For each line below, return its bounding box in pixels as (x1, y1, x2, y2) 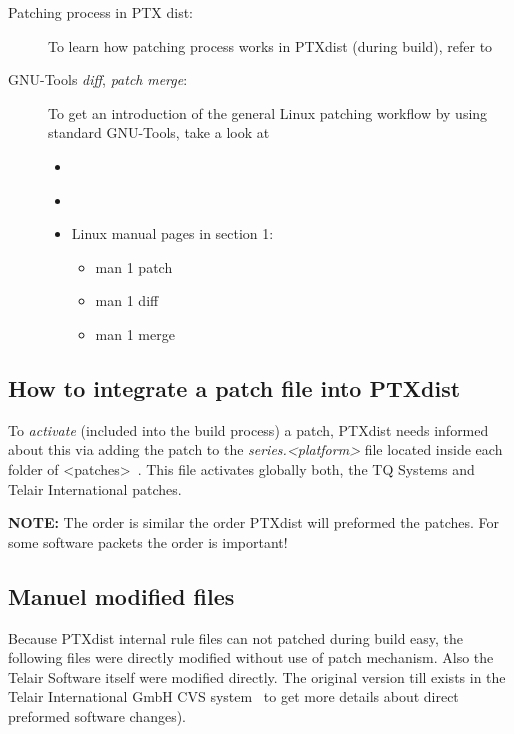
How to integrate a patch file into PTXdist (8, 372, 461, 403)
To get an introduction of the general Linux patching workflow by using (48, 102, 488, 123)
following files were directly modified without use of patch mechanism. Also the (8, 647, 494, 668)
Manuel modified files (8, 580, 235, 611)
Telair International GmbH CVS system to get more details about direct (8, 686, 459, 707)
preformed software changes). (8, 705, 186, 726)
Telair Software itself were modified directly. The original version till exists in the (8, 666, 506, 687)
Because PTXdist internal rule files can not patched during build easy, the (8, 627, 464, 648)
